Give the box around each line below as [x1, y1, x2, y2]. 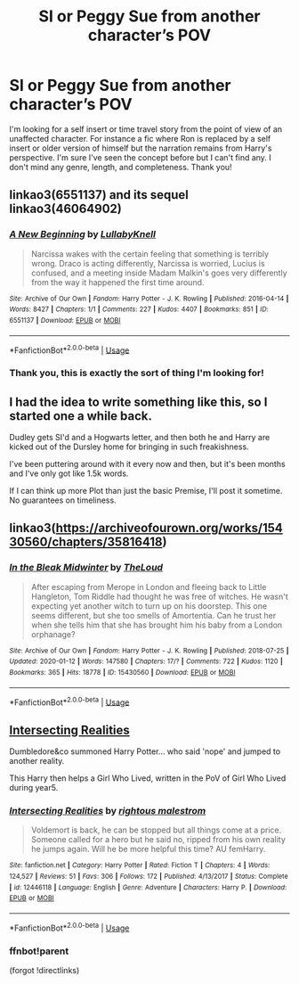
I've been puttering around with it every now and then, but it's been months [9, 458, 287, 469]
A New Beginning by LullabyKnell [9, 228, 156, 241]
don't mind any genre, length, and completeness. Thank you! [9, 161, 233, 172]
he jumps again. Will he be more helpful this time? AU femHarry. [30, 844, 266, 855]
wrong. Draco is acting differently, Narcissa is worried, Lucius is [30, 258, 265, 268]
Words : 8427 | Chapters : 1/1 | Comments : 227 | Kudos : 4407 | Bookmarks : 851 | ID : [9, 305, 269, 314]
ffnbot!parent [9, 945, 69, 957]
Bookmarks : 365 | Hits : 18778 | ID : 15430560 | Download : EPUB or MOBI [9, 668, 236, 676]
